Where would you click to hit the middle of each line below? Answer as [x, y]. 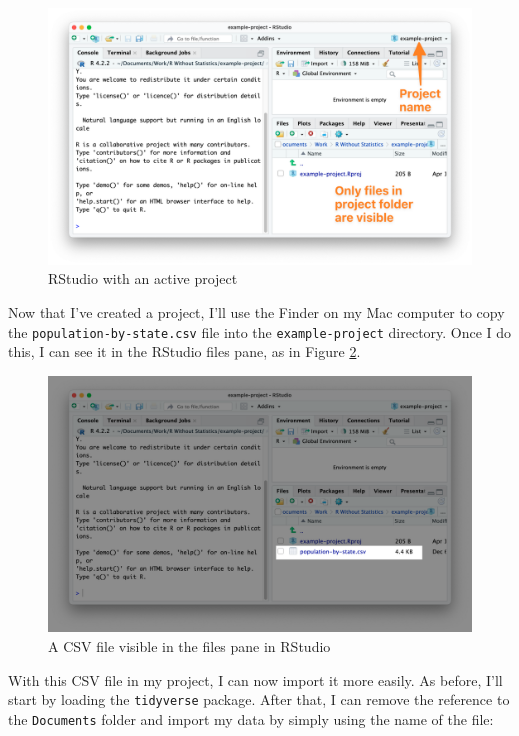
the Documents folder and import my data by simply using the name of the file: [251, 718]
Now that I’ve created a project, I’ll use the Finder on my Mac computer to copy [256, 311]
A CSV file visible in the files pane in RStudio [189, 646]
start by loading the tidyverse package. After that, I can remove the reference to [259, 699]
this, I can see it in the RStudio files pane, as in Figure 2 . [184, 351]
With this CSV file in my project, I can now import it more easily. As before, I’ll [255, 679]
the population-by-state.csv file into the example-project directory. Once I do [260, 331]
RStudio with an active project [143, 278]
